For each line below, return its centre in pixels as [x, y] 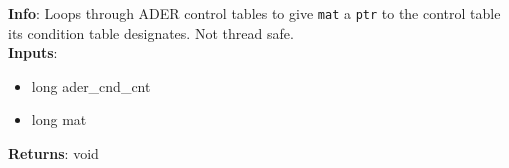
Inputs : [33, 52]
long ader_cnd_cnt [91, 85]
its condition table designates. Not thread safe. [151, 32]
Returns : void [53, 153]
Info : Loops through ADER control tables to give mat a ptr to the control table [254, 13]
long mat [59, 119]
